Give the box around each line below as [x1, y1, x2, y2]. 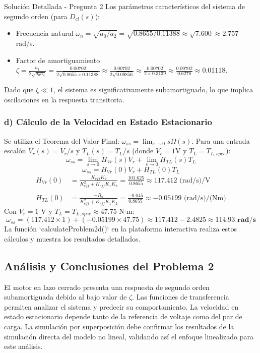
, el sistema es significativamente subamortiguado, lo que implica [53, 84, 253, 95]
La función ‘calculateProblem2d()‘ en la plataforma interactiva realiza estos [4, 223, 237, 234]
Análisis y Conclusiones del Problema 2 [4, 258, 214, 273]
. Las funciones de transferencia [132, 291, 229, 302]
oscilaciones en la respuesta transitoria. [4, 94, 124, 104]
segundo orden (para [4, 11, 68, 21]
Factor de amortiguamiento [16, 54, 100, 65]
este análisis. [4, 341, 43, 351]
